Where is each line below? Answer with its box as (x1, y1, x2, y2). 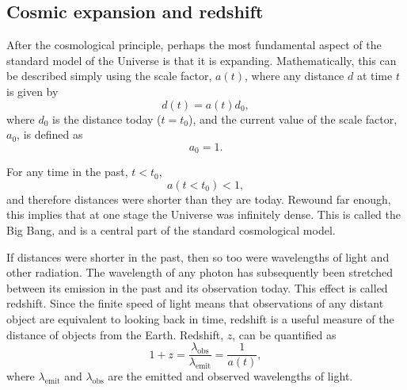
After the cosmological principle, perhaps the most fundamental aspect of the (6, 36, 382, 53)
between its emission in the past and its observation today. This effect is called (6, 279, 388, 296)
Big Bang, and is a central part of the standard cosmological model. (6, 222, 336, 238)
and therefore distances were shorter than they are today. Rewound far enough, (6, 190, 391, 207)
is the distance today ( (52, 110, 162, 127)
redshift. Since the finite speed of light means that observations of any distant (6, 295, 384, 312)
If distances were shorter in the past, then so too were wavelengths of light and (6, 248, 390, 265)
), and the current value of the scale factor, (188, 110, 397, 127)
